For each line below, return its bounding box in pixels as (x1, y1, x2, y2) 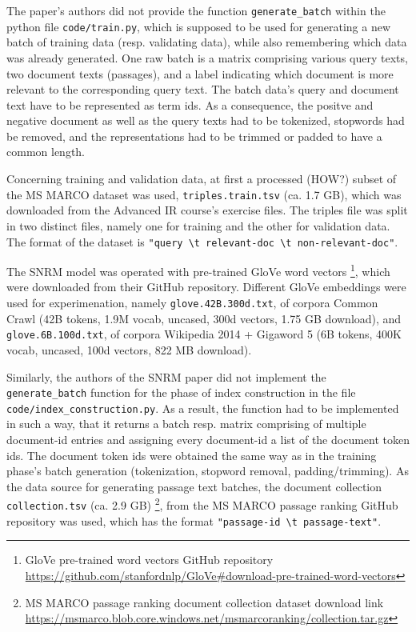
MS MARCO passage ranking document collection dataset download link (25, 594, 384, 610)
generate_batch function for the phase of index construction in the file (6, 384, 356, 401)
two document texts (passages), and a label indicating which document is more (6, 65, 394, 82)
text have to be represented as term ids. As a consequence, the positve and (6, 96, 374, 113)
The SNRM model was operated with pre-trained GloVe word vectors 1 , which (6, 261, 390, 279)
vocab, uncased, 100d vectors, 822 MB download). (6, 341, 252, 358)
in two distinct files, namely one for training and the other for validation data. (6, 217, 390, 234)
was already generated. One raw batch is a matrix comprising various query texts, (6, 49, 408, 66)
